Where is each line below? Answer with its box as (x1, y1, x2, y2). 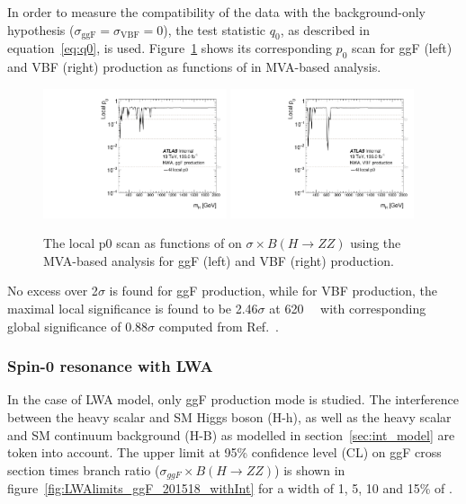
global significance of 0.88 (7, 316, 148, 335)
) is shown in (274, 460, 345, 479)
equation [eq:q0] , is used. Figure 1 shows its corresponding (7, 39, 332, 57)
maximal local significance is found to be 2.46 (7, 298, 258, 317)
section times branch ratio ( (7, 460, 160, 479)
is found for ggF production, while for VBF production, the (109, 281, 438, 300)
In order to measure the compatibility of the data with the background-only (7, 3, 426, 21)
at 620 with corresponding (269, 298, 426, 317)
